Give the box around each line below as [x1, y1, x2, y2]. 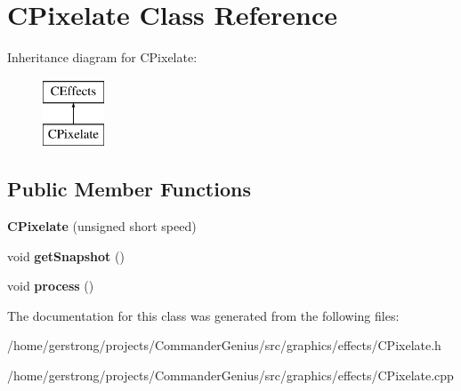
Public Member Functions [7, 175, 251, 203]
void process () [7, 276, 94, 295]
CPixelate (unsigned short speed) [7, 217, 197, 235]
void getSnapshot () [7, 246, 125, 265]
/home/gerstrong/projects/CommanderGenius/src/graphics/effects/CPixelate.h [7, 336, 441, 355]
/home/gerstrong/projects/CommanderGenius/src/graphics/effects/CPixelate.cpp [7, 366, 454, 385]
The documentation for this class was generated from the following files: [7, 306, 400, 324]
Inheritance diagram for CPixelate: [7, 48, 198, 67]
